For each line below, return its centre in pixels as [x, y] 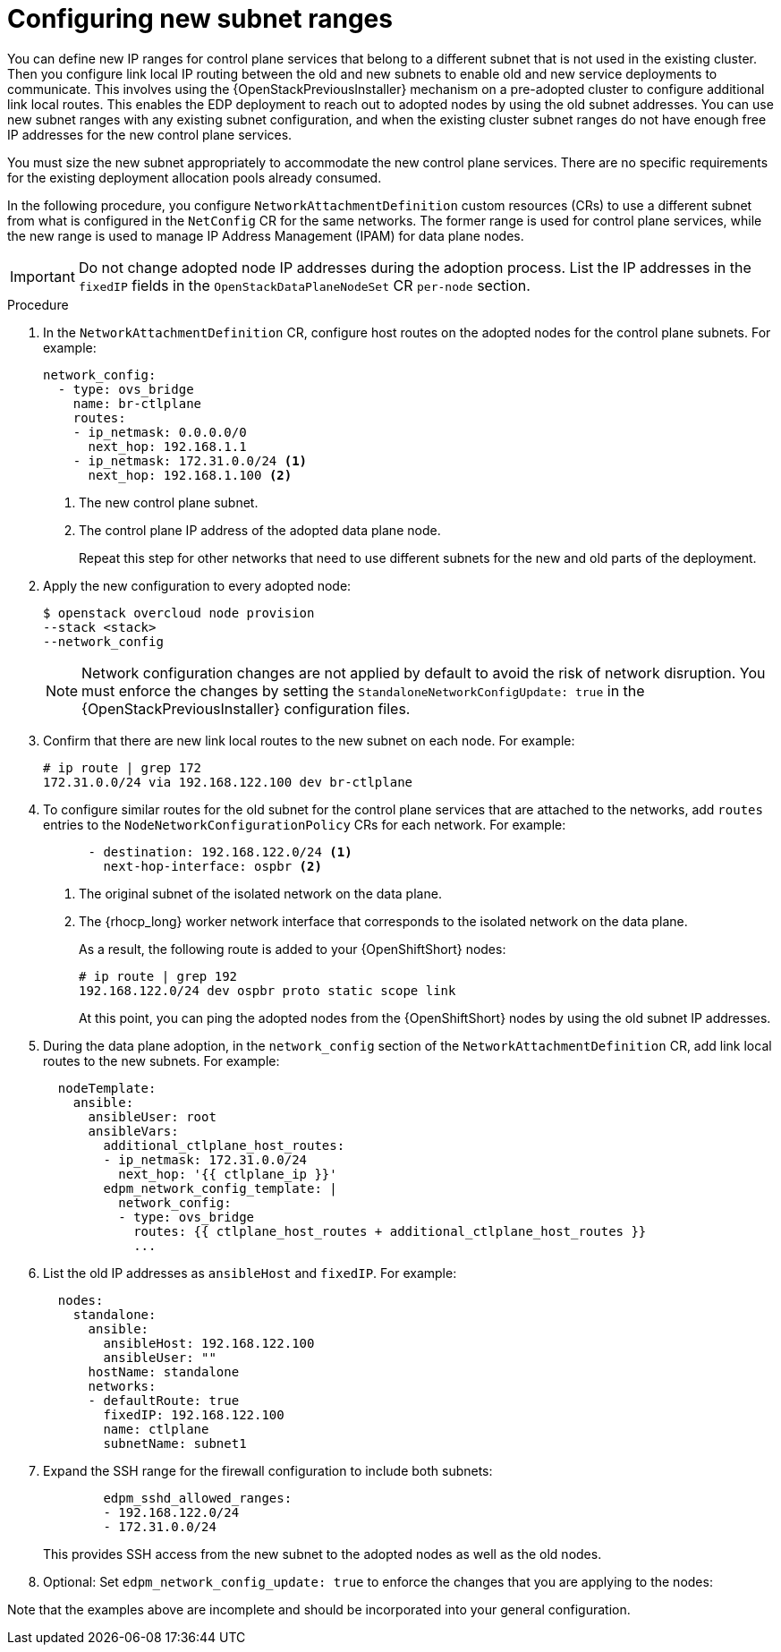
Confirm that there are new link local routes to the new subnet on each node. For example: [309, 740]
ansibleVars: [133, 1131]
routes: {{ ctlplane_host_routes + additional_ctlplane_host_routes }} [390, 1231]
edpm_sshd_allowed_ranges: [198, 1498]
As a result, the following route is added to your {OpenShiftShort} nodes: [293, 949]
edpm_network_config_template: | [220, 1188]
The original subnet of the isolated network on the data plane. [260, 893]
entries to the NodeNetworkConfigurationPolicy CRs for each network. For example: [305, 824]
